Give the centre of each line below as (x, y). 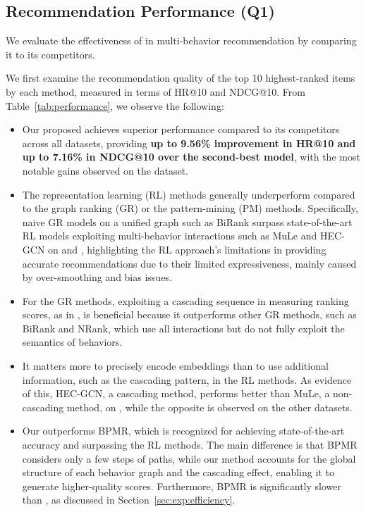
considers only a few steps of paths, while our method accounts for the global (189, 458)
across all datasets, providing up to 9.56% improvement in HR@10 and (189, 143)
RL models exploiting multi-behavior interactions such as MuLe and (170, 236)
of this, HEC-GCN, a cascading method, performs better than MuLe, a (176, 393)
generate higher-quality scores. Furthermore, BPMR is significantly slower (182, 486)
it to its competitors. (50, 54)
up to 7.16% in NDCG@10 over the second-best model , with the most (191, 157)
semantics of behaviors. (72, 342)
